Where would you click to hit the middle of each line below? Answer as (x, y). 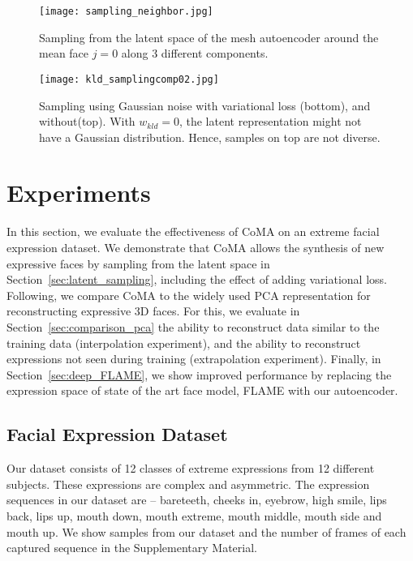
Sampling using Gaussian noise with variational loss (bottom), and (205, 105)
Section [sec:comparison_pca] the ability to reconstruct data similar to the (193, 326)
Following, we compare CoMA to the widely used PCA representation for (189, 295)
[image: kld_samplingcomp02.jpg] (129, 79)
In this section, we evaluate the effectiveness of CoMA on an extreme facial (193, 231)
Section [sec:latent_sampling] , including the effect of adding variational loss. (197, 279)
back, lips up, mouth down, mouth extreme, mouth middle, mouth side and (194, 515)
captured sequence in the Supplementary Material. (132, 548)
